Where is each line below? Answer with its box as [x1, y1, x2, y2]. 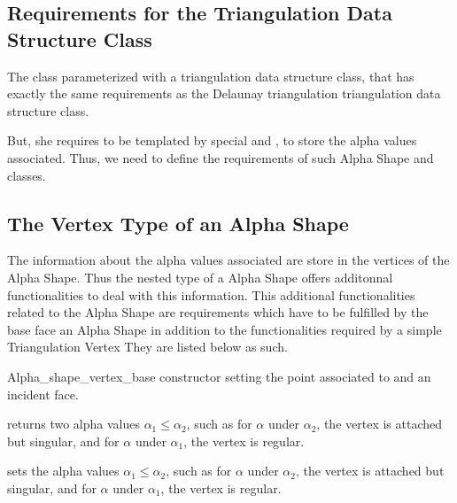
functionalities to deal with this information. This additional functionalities [7, 285, 415, 304]
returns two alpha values [7, 414, 140, 433]
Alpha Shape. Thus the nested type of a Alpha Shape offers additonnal [7, 267, 393, 286]
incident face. [7, 384, 79, 403]
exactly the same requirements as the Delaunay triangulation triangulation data [7, 84, 441, 103]
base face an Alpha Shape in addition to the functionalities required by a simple [7, 320, 442, 338]
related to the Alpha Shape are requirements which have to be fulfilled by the [7, 303, 429, 321]
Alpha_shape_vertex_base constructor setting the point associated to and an [7, 367, 431, 385]
